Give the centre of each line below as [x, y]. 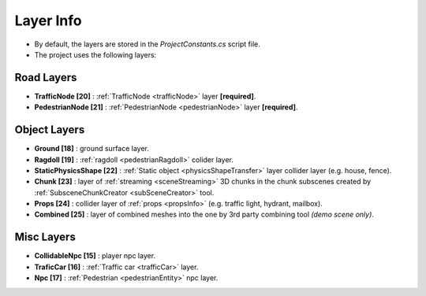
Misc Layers [45, 237]
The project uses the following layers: [95, 54]
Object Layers [50, 130]
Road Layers [46, 78]
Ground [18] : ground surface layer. [92, 149]
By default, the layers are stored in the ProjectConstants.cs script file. [147, 44]
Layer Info [48, 20]
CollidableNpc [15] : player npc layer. [95, 256]
